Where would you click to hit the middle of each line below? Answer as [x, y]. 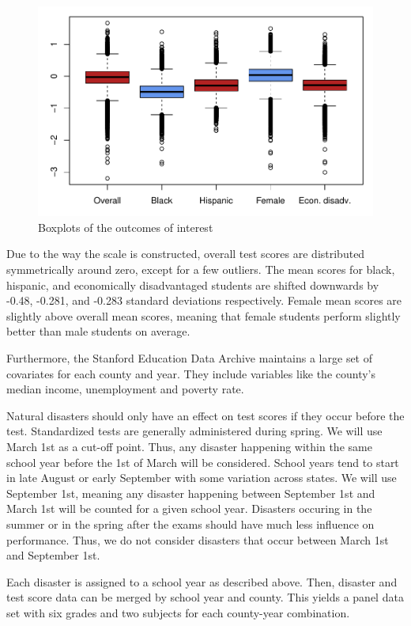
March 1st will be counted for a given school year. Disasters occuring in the [189, 508]
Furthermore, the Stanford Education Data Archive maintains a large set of [190, 358]
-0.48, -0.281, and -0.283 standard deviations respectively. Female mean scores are [204, 300]
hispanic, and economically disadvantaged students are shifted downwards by [193, 285]
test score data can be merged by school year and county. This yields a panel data [205, 597]
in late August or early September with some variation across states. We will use [202, 478]
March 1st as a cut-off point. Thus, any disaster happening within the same [189, 446]
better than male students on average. [98, 331]
